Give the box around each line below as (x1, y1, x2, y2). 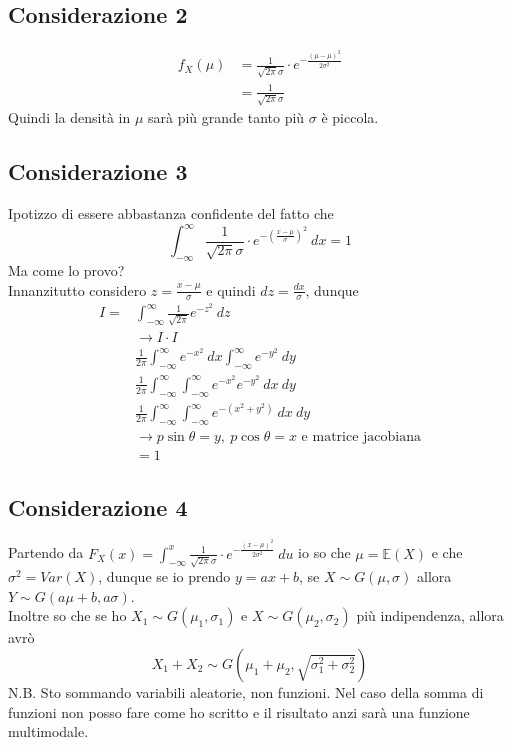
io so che (298, 542, 351, 563)
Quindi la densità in (8, 107, 131, 128)
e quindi (206, 279, 256, 300)
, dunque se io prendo (98, 566, 231, 587)
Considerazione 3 (8, 156, 188, 187)
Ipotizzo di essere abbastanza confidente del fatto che (8, 203, 334, 224)
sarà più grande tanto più (148, 107, 305, 128)
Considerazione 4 (8, 491, 188, 522)
